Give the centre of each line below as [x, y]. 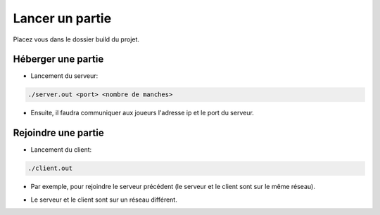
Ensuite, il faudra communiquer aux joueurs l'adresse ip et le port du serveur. [142, 113]
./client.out [50, 168]
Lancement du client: [61, 150]
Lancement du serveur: [64, 76]
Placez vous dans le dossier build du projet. [76, 39]
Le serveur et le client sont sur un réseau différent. [104, 200]
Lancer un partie [62, 18]
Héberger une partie [58, 59]
